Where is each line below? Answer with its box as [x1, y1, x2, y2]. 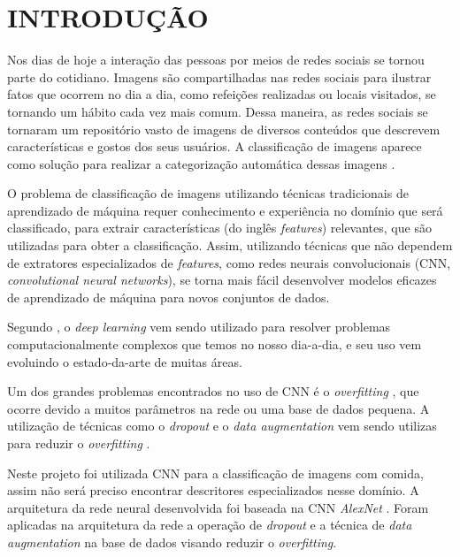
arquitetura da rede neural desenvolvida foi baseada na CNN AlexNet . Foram [7, 498, 429, 516]
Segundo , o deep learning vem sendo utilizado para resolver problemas [7, 317, 391, 336]
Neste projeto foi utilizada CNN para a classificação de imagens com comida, [7, 463, 424, 482]
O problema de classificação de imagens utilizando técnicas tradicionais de [7, 184, 409, 202]
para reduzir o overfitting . [7, 434, 150, 452]
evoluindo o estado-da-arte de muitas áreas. [7, 352, 242, 370]
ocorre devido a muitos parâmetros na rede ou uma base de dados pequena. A [7, 399, 430, 417]
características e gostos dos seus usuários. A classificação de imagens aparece [7, 137, 422, 156]
